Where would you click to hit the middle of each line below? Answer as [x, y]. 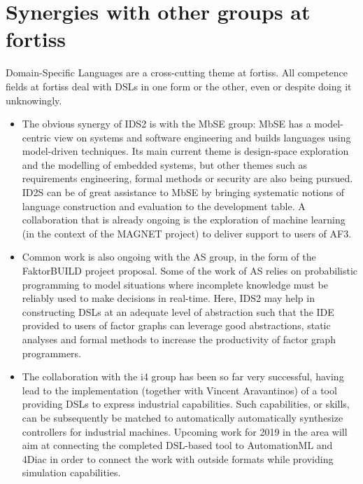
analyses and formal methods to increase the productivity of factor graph [179, 339]
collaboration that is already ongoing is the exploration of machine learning [184, 220]
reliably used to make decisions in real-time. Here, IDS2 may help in [168, 298]
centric [36, 137]
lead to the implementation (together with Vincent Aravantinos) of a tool [179, 390]
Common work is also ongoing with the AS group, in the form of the [169, 257]
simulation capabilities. [71, 472]
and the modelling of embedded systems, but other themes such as [165, 164]
